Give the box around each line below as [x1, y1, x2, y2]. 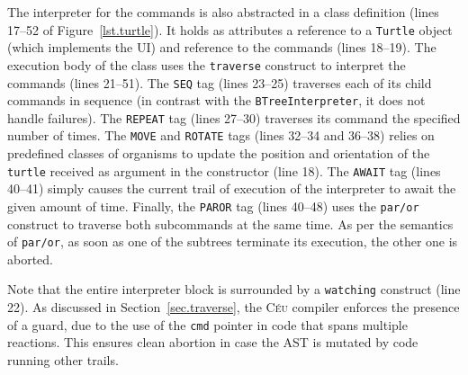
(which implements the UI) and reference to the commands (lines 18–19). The [7, 38, 436, 57]
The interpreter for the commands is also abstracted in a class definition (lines [7, 3, 439, 21]
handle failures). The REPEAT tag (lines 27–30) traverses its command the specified [7, 108, 461, 127]
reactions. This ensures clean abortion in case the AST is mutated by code [7, 333, 418, 352]
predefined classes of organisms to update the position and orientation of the [7, 144, 430, 163]
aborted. [7, 249, 54, 268]
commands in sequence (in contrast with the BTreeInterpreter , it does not [7, 91, 426, 110]
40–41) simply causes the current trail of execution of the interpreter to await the [7, 179, 456, 198]
